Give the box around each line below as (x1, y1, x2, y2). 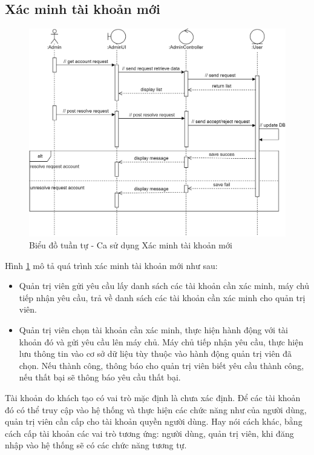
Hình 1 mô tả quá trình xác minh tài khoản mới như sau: (5, 259, 218, 271)
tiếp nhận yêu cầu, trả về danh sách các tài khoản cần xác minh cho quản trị (19, 291, 306, 304)
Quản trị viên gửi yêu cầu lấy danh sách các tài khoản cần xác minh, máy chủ (19, 279, 310, 292)
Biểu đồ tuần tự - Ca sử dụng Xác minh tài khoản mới (29, 239, 232, 251)
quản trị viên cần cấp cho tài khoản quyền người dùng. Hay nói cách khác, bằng (5, 415, 303, 428)
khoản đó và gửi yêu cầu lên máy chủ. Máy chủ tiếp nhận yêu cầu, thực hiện (19, 335, 304, 348)
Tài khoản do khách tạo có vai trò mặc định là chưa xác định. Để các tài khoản (5, 391, 301, 404)
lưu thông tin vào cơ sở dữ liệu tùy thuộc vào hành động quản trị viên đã (19, 347, 292, 360)
